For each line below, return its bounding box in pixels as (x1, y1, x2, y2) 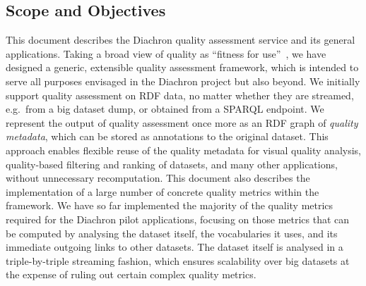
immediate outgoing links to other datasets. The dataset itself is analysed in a (6, 240, 343, 254)
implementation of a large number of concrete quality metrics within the (6, 184, 319, 199)
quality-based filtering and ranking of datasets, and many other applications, (6, 156, 338, 171)
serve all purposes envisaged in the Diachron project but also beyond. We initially (6, 73, 360, 88)
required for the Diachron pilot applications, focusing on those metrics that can (6, 211, 350, 226)
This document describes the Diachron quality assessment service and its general (6, 32, 355, 47)
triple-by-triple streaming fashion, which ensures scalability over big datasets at (6, 253, 350, 268)
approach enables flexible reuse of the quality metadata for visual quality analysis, (6, 142, 361, 157)
